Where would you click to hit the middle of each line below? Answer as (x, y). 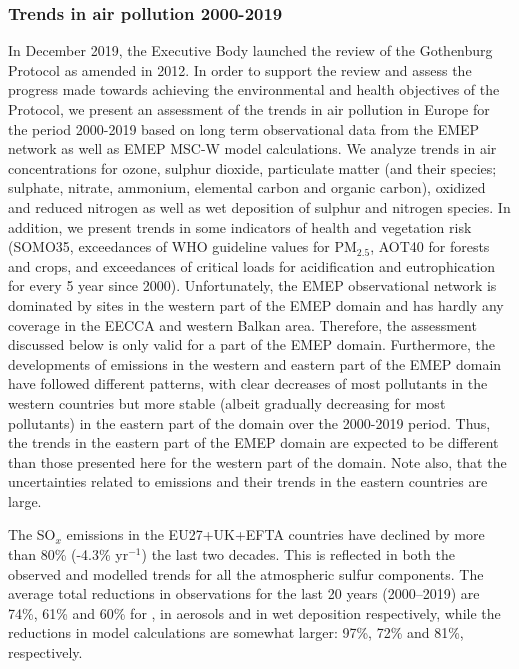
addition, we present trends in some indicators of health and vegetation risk (240, 226)
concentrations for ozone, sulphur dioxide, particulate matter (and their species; (252, 167)
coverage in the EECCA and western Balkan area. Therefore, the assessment (242, 324)
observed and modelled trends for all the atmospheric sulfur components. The (246, 573)
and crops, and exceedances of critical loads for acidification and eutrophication (251, 265)
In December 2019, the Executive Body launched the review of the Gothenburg (250, 50)
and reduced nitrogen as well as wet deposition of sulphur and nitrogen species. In (259, 206)
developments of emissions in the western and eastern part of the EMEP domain (255, 363)
